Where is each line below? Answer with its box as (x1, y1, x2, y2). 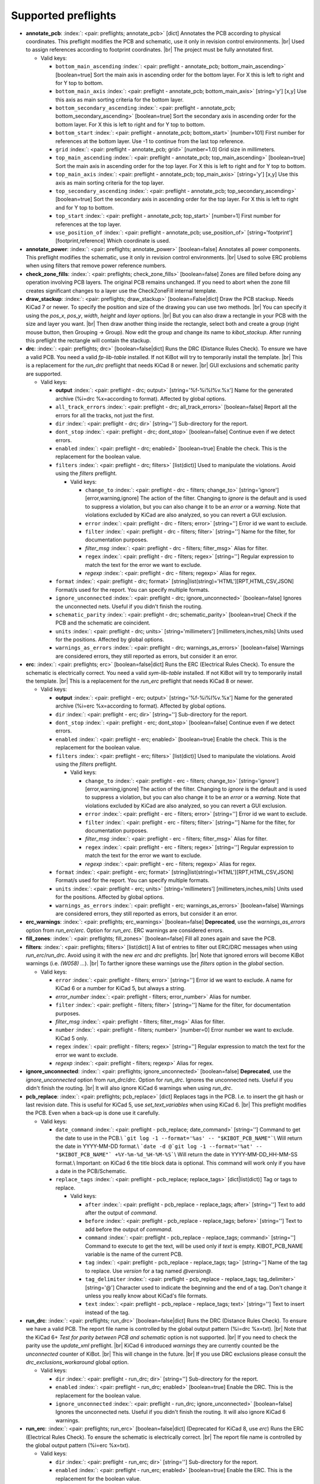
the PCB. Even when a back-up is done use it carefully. (25, 1109, 160, 1117)
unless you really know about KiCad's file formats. (85, 1292, 207, 1299)
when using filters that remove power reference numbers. (25, 262, 167, 269)
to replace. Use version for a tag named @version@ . (85, 1267, 213, 1274)
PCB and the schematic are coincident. (55, 619, 151, 626)
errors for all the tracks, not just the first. (55, 411, 154, 418)
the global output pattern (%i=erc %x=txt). (25, 1441, 130, 1448)
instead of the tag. (85, 1309, 130, 1316)
